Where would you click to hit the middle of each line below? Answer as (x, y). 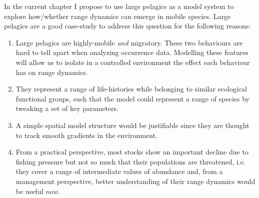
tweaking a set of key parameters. (67, 108)
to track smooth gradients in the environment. (86, 135)
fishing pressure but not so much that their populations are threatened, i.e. (130, 161)
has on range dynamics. (52, 72)
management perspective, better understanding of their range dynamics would (135, 181)
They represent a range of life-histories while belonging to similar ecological (131, 89)
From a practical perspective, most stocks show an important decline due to (132, 152)
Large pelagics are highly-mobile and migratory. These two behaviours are (129, 42)
